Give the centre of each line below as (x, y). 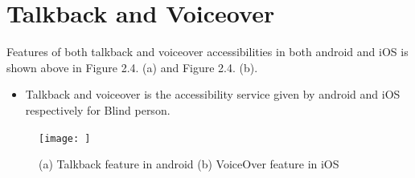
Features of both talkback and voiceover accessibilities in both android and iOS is (207, 52)
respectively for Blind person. (98, 109)
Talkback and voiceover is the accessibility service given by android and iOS (213, 94)
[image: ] (65, 138)
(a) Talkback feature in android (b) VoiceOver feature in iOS (189, 164)
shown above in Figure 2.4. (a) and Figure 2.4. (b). (132, 67)
